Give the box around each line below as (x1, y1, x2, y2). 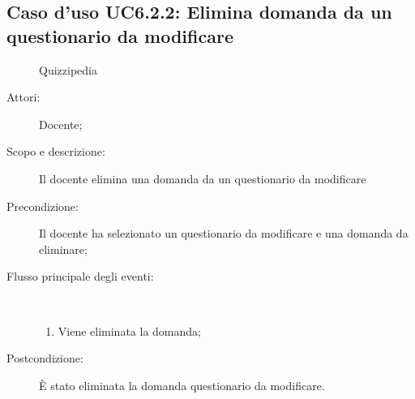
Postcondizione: (6, 350, 83, 367)
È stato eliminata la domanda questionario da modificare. (39, 376, 325, 393)
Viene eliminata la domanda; (58, 322, 201, 339)
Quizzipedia (39, 61, 97, 78)
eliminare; (39, 240, 88, 257)
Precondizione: (6, 197, 79, 214)
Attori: (6, 88, 41, 105)
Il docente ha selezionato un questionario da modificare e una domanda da (39, 225, 409, 242)
